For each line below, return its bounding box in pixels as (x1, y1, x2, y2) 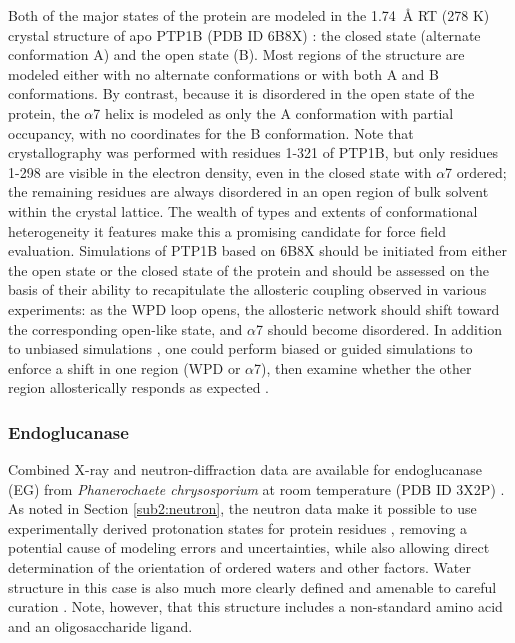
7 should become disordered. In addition (256, 318, 503, 339)
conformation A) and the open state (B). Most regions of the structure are (8, 44, 465, 65)
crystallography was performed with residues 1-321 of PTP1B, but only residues (8, 142, 499, 163)
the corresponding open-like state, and (8, 318, 243, 339)
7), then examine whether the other (254, 357, 472, 378)
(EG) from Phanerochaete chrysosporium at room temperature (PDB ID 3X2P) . (8, 478, 505, 499)
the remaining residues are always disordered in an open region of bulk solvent (8, 181, 489, 202)
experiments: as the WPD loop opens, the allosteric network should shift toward (8, 298, 500, 319)
